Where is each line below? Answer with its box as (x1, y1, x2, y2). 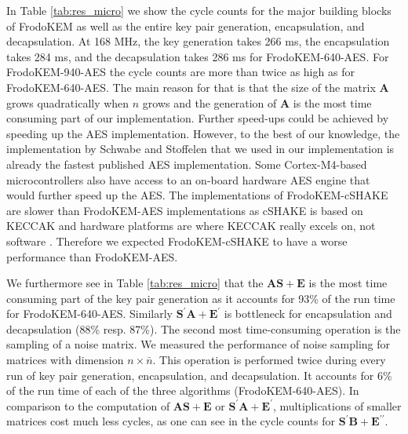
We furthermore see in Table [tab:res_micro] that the (6, 275, 264, 291)
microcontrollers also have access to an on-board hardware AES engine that (6, 171, 370, 188)
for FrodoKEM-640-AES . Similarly (6, 305, 173, 322)
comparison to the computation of (6, 397, 170, 414)
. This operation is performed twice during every (152, 352, 386, 368)
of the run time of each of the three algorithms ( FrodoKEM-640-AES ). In (6, 382, 359, 399)
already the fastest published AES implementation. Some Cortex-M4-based (6, 155, 367, 172)
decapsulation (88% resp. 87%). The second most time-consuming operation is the (6, 320, 401, 337)
